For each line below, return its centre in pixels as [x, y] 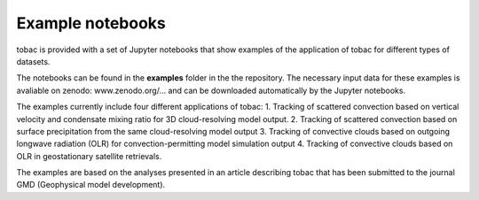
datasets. [33, 61]
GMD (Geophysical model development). [91, 185]
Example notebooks [91, 23]
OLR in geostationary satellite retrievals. [89, 156]
